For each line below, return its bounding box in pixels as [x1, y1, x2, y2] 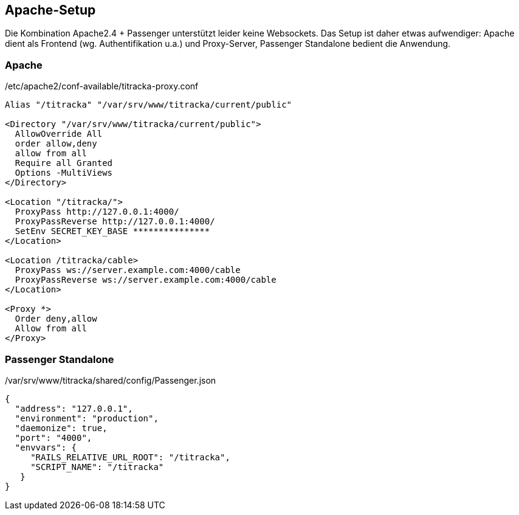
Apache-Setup [5, 2, 96, 18]
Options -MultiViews [15, 168, 113, 178]
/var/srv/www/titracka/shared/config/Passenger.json [5, 375, 216, 385]
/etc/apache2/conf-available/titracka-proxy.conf [5, 81, 199, 92]
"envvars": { [15, 442, 77, 452]
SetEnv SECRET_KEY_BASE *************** [15, 226, 210, 237]
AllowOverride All [15, 129, 103, 139]
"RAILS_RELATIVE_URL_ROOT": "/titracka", [30, 452, 230, 462]
